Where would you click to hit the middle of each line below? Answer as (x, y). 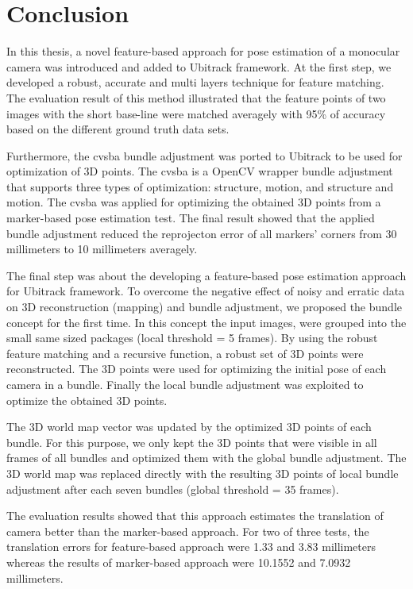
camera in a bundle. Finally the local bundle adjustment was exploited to (185, 384)
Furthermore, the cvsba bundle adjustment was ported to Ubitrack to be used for (205, 155)
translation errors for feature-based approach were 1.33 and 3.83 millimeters (191, 547)
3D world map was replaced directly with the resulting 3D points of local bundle (203, 473)
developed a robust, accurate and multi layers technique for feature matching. (195, 82)
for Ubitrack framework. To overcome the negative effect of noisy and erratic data (206, 291)
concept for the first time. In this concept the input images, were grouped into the (206, 322)
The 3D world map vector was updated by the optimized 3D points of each (189, 427)
